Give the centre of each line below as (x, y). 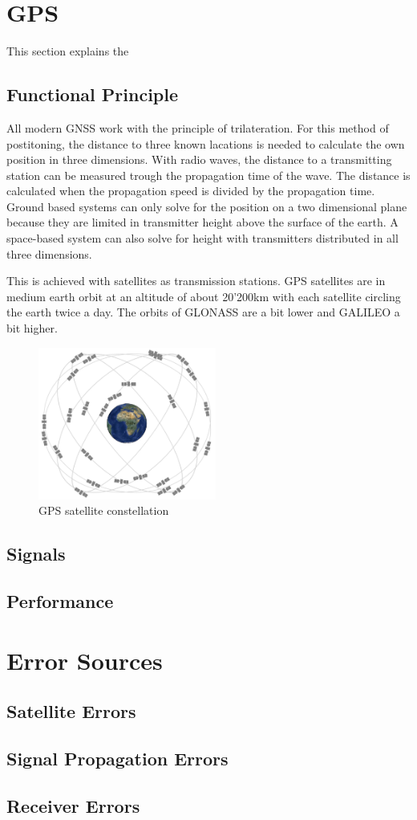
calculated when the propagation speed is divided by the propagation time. (191, 191)
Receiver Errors (73, 805)
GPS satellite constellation (104, 510)
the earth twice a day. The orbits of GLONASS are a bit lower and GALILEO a (203, 312)
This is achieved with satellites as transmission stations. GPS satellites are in (196, 281)
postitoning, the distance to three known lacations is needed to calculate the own (206, 143)
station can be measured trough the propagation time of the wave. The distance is (208, 175)
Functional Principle (93, 94)
